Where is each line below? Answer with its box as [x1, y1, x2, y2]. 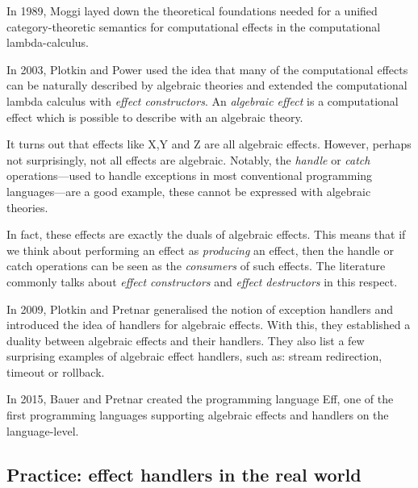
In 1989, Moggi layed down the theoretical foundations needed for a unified [6, 2, 378, 19]
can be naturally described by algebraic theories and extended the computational [6, 77, 408, 94]
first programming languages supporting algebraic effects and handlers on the [6, 407, 389, 423]
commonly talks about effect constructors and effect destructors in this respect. [6, 273, 398, 290]
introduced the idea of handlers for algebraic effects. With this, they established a [6, 316, 411, 333]
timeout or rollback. [6, 363, 105, 380]
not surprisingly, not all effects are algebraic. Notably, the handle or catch [6, 151, 370, 168]
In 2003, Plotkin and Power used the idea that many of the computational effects [6, 60, 408, 77]
